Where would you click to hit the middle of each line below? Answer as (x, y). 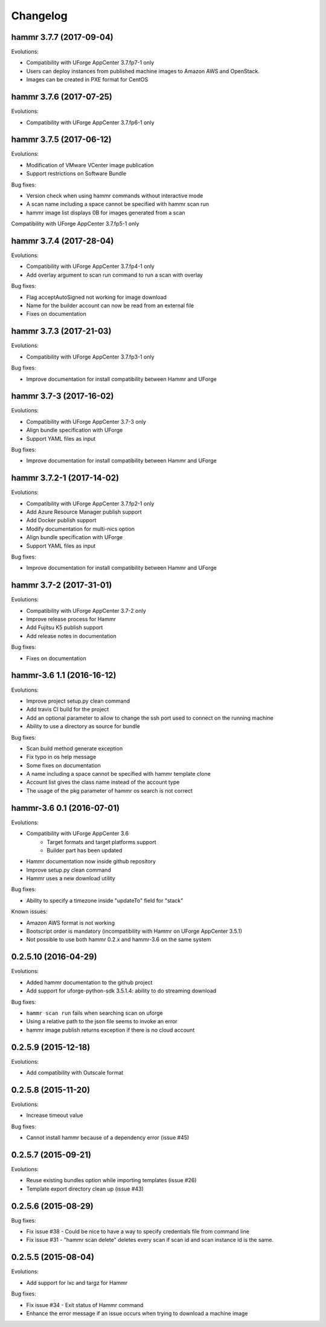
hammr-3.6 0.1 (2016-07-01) (66, 808)
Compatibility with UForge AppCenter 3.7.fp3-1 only (90, 357)
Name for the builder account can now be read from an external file (110, 305)
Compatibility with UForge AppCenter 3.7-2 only (86, 610)
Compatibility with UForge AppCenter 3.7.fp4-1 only (91, 266)
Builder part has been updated (85, 850)
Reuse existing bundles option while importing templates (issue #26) (111, 1180)
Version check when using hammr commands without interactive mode (115, 196)
